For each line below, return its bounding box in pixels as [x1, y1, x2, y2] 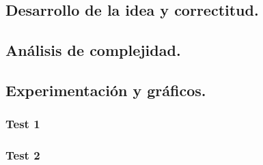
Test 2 [5, 147, 40, 164]
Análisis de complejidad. [5, 40, 181, 61]
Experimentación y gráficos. [5, 79, 206, 100]
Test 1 [5, 115, 40, 132]
